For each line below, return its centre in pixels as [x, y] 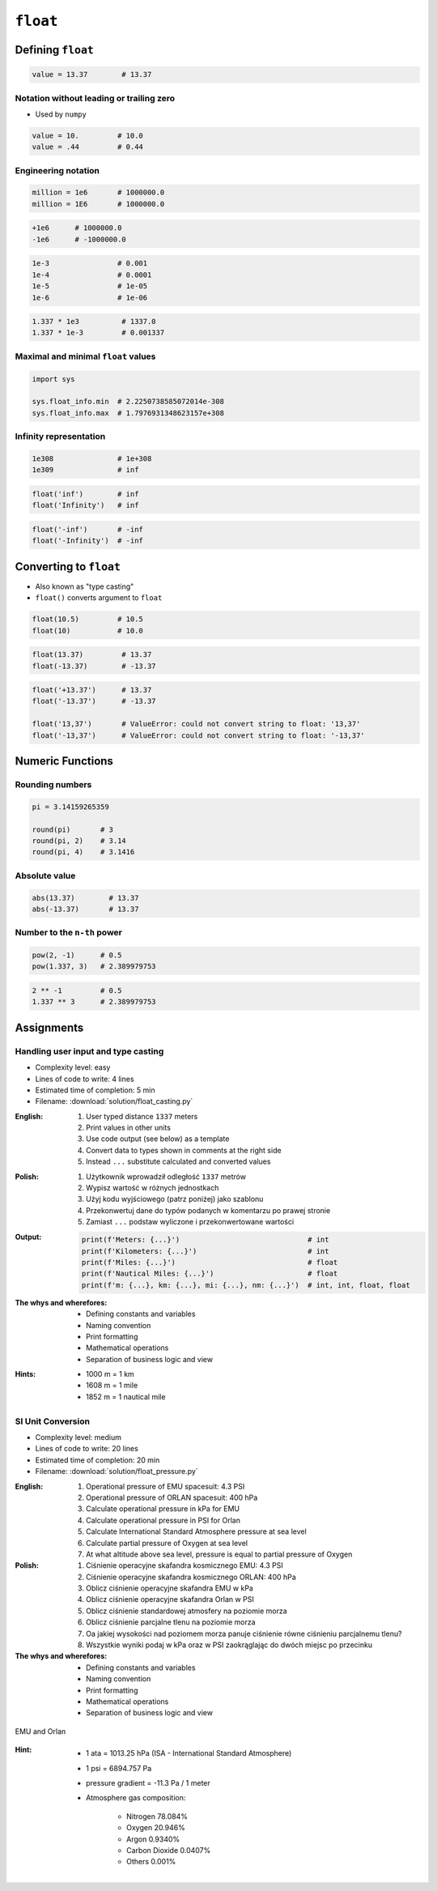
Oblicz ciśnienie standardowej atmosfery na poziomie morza [187, 1611]
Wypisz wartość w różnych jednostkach [153, 1188]
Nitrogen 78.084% [157, 1816]
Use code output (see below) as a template [158, 1139]
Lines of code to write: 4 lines [85, 1079]
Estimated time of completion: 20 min [98, 1460]
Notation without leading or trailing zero [95, 98]
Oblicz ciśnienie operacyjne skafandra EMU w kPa [170, 1588]
